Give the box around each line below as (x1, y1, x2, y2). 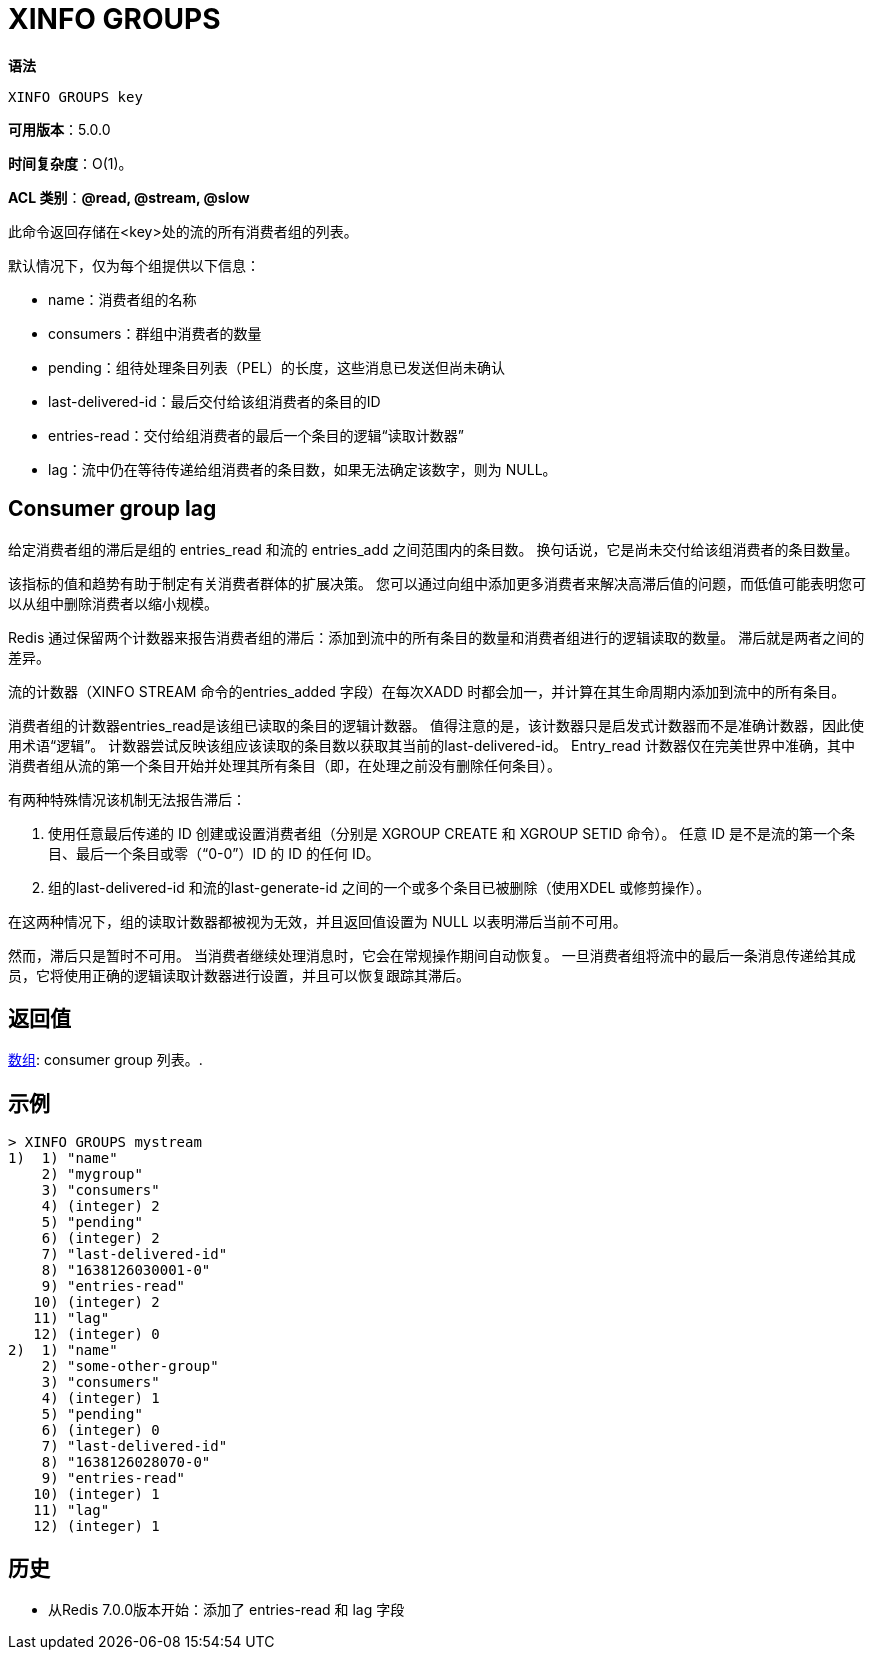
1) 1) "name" (8, 1150, 118, 1167)
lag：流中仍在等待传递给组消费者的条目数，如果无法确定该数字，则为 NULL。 (48, 460, 557, 478)
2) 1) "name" (8, 1342, 118, 1359)
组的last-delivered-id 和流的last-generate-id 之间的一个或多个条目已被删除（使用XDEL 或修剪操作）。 (48, 878, 711, 896)
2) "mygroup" (41, 1166, 143, 1183)
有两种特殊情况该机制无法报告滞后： (8, 790, 246, 808)
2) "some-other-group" (41, 1358, 219, 1375)
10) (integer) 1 (33, 1486, 160, 1503)
